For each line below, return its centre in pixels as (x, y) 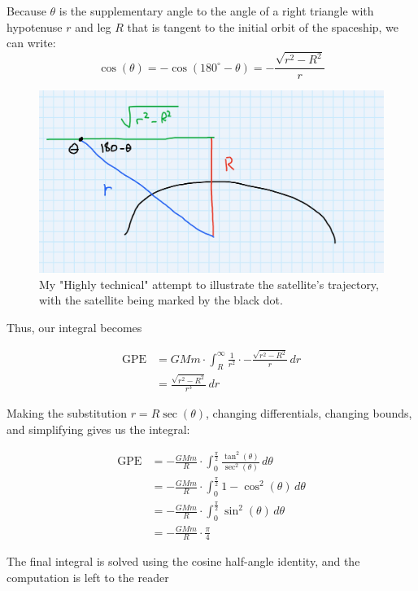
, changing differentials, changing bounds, (309, 413)
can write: (31, 43)
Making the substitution (67, 413)
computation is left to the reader (88, 577)
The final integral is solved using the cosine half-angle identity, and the (183, 561)
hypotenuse (35, 26)
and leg (93, 26)
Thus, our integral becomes (74, 327)
